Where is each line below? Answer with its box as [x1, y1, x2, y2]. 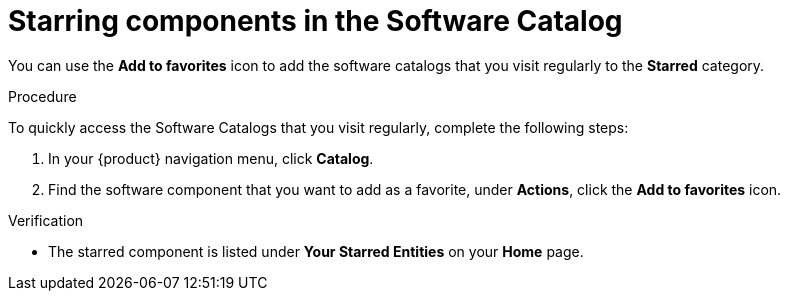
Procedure [8, 87, 77, 105]
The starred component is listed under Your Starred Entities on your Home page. [48, 242, 584, 260]
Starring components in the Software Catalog [8, 4, 623, 38]
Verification [8, 211, 84, 229]
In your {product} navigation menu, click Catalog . [48, 149, 374, 167]
